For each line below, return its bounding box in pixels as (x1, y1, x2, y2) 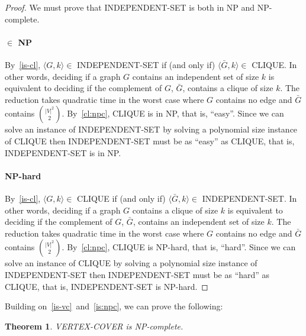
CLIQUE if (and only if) (77, 192, 166, 204)
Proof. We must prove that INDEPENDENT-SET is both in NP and (5, 1, 255, 13)
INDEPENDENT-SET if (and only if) (77, 58, 215, 70)
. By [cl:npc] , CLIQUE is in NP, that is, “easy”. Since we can (62, 107, 284, 119)
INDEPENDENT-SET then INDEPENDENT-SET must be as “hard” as (5, 268, 270, 280)
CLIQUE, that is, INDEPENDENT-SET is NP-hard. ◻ (5, 280, 208, 292)
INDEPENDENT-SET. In (202, 192, 297, 204)
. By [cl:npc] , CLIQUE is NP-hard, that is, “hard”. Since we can (62, 241, 296, 253)
